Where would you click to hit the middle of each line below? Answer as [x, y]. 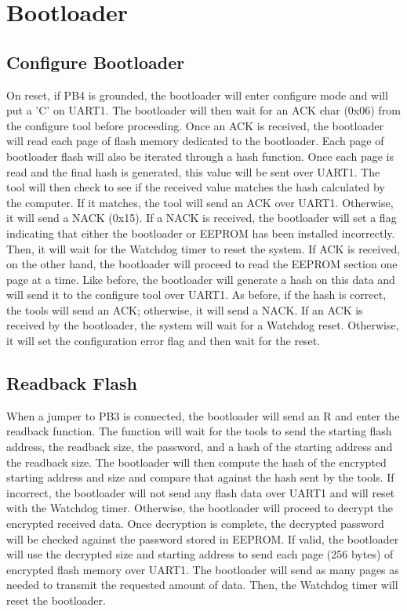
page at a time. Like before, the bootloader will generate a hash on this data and [201, 279]
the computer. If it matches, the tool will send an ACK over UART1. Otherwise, [200, 202]
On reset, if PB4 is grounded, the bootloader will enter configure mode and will [197, 95]
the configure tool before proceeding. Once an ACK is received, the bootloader [195, 125]
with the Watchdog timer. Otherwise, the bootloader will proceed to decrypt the [200, 508]
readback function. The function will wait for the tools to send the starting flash [199, 431]
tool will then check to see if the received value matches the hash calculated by [196, 187]
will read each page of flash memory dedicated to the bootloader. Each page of [195, 141]
